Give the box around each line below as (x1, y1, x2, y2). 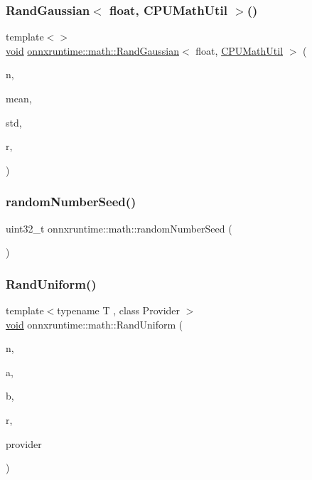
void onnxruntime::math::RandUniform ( (6, 316, 183, 331)
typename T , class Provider (57, 303, 181, 317)
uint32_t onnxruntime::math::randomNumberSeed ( (6, 220, 232, 235)
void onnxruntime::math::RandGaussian (6, 43, 180, 58)
